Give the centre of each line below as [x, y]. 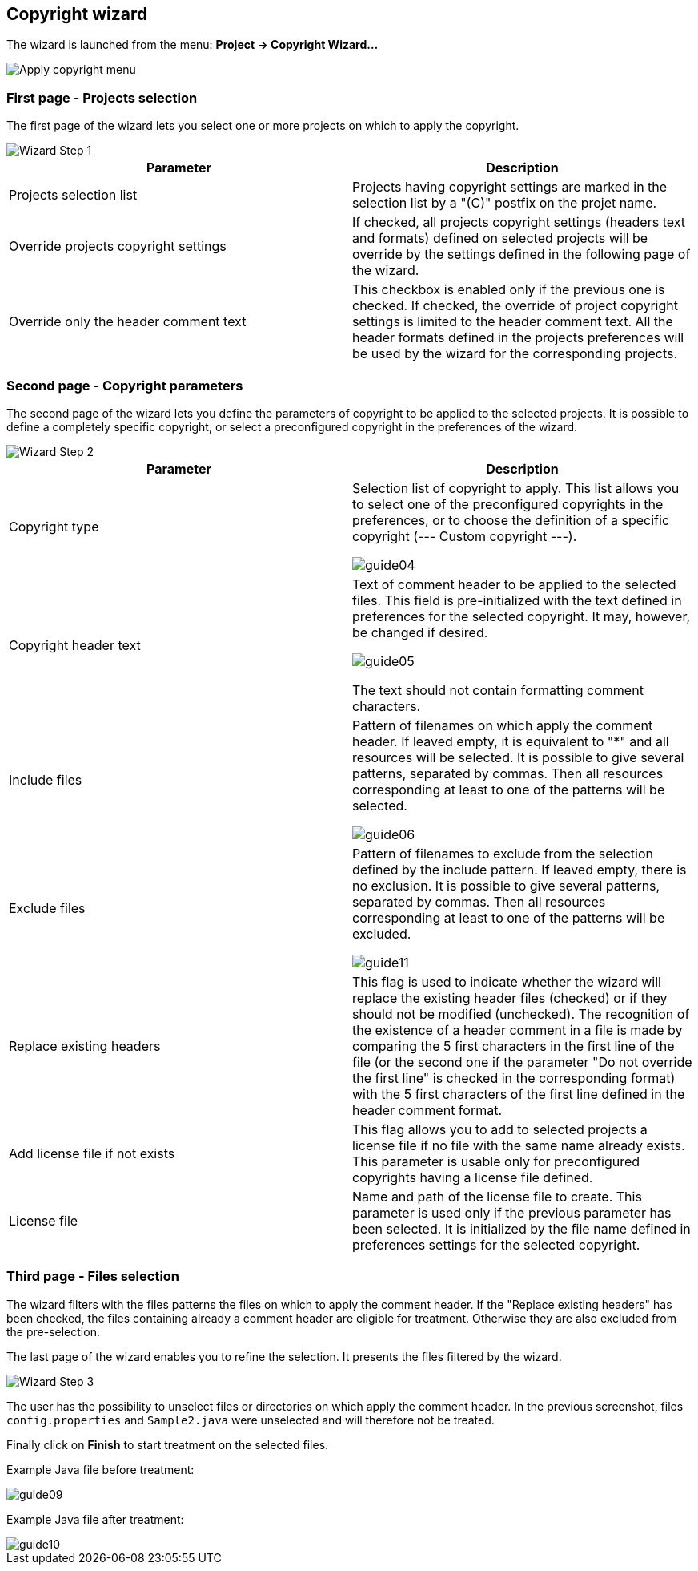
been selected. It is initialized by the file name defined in [521, 1228]
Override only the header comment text [128, 322]
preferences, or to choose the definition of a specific [511, 520]
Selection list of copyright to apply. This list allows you [516, 488]
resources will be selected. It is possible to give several [518, 757]
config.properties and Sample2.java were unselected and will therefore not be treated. [251, 1420]
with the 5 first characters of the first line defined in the [519, 1094]
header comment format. [427, 1110]
